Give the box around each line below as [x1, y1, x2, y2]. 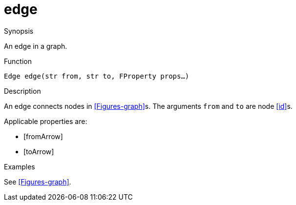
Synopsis [4, 26, 34, 35]
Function [4, 57, 32, 65]
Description [4, 86, 41, 95]
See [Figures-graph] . [4, 177, 71, 186]
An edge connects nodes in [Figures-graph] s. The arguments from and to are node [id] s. [4, 102, 293, 110]
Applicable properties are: [4, 117, 87, 125]
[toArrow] [23, 147, 54, 156]
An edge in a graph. [4, 41, 67, 50]
